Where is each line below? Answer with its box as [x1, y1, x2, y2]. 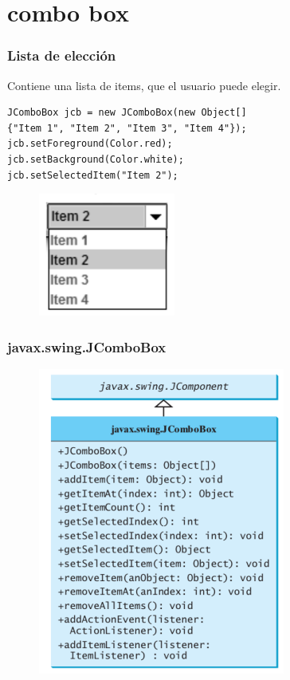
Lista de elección [7, 45, 116, 65]
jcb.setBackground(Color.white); [7, 153, 184, 165]
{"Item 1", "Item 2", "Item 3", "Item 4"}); [7, 122, 247, 134]
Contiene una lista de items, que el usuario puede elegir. [7, 77, 281, 93]
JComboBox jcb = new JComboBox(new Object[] [7, 107, 247, 119]
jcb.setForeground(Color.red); [7, 138, 173, 150]
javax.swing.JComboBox [7, 336, 167, 356]
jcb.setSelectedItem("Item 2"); [7, 169, 178, 181]
